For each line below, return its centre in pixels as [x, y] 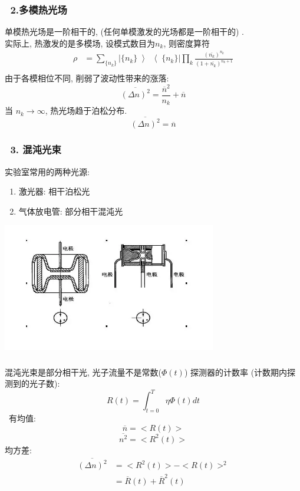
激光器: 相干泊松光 [54, 191]
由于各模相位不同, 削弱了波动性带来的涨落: [87, 78]
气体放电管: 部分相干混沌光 [71, 211]
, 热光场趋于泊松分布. [86, 111]
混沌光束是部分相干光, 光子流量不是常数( [83, 372]
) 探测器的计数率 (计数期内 [236, 372]
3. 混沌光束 [36, 149]
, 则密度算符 [187, 43]
